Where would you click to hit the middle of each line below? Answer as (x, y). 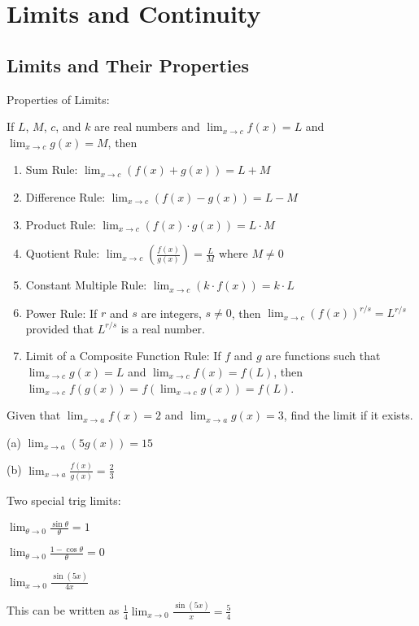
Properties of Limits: (58, 99)
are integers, (171, 313)
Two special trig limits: (64, 500)
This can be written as (63, 610)
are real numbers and (147, 126)
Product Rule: (61, 224)
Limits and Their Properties (128, 65)
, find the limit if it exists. (348, 415)
